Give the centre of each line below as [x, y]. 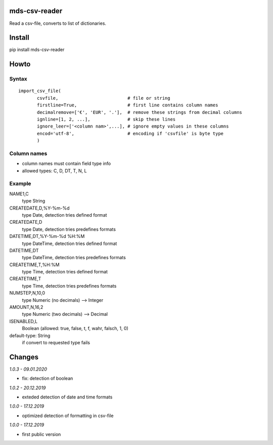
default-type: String [30, 335]
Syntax [18, 79]
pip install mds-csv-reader [37, 50]
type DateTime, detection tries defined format [70, 244]
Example [20, 184]
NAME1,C [19, 194]
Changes [24, 357]
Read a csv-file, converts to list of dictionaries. [58, 23]
